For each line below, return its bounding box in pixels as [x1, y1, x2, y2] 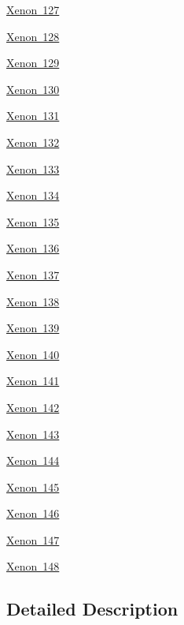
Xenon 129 [6, 54, 60, 71]
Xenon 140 [6, 346, 60, 362]
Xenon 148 [6, 558, 60, 574]
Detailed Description [6, 597, 178, 621]
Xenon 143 [6, 425, 60, 442]
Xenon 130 [6, 80, 60, 97]
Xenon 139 [6, 320, 60, 336]
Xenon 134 [6, 187, 60, 204]
